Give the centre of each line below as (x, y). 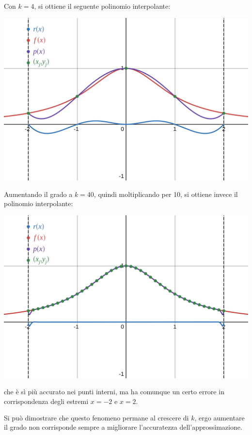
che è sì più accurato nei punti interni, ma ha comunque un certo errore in (114, 392)
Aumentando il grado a (38, 194)
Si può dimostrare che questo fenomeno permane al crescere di (96, 417)
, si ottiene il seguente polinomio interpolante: (102, 6)
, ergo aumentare (220, 417)
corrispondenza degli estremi (46, 401)
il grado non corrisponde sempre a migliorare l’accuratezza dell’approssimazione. (123, 427)
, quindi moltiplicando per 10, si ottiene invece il (166, 194)
